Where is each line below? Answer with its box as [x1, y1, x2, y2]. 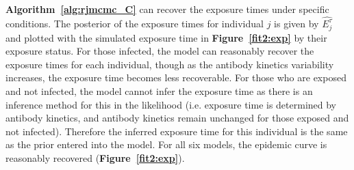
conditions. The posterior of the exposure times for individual [5, 16, 264, 30]
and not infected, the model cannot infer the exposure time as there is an [5, 84, 313, 98]
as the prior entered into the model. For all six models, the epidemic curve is [5, 137, 327, 152]
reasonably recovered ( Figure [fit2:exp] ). [5, 150, 185, 165]
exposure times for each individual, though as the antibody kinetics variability [5, 57, 334, 71]
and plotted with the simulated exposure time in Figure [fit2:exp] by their [5, 30, 327, 44]
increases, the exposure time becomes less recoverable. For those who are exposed [5, 70, 346, 85]
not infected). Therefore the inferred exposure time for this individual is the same [5, 124, 348, 138]
